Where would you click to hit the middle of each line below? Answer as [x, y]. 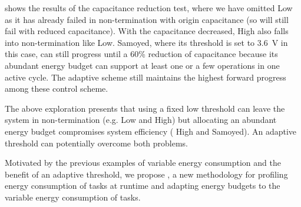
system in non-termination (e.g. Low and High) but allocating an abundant [141, 120]
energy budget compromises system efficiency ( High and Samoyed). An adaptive [151, 131]
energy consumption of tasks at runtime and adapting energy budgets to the [143, 186]
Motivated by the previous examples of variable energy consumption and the [143, 163]
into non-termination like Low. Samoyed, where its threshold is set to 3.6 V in [146, 42]
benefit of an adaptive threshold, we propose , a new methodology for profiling [146, 174]
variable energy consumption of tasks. [73, 197]
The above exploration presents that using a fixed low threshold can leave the [145, 108]
